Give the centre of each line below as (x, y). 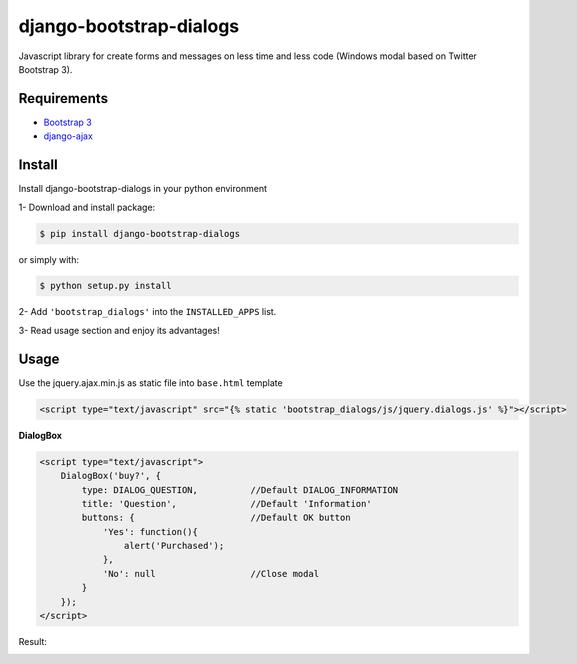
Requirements (63, 98)
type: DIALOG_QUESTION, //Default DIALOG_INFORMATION (240, 489)
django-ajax (68, 136)
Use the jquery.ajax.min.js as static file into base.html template (151, 382)
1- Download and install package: (87, 207)
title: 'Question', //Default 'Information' (226, 503)
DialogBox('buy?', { (111, 476)
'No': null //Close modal (211, 573)
